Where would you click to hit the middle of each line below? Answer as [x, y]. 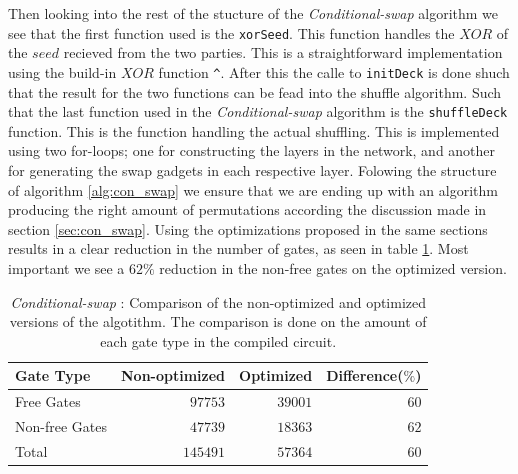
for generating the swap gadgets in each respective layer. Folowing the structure [252, 169]
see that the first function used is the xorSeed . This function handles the [231, 32]
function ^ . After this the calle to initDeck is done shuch [334, 71]
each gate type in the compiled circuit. [218, 340]
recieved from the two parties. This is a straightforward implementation [283, 52]
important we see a [66, 267]
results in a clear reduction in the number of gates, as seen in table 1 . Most [238, 248]
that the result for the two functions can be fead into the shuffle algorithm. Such [255, 91]
